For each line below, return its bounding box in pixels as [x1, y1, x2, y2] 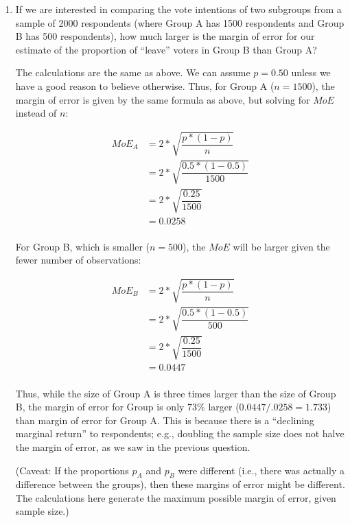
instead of [15, 106, 57, 120]
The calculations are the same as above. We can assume [15, 65, 250, 80]
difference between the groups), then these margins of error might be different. [15, 477, 345, 491]
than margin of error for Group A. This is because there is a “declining [15, 412, 314, 427]
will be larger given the [233, 239, 330, 253]
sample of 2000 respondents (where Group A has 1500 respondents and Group [15, 15, 345, 30]
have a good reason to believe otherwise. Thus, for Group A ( [15, 78, 275, 93]
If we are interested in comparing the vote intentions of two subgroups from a [15, 2, 342, 16]
